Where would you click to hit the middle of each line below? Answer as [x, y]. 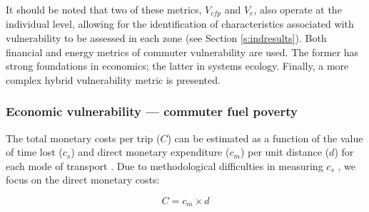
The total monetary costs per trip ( [83, 138]
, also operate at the [298, 9]
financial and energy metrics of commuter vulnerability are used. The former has [182, 52]
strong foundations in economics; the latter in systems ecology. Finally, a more [177, 66]
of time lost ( [34, 152]
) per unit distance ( [285, 152]
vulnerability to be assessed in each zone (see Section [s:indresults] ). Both [166, 38]
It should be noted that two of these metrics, [104, 9]
